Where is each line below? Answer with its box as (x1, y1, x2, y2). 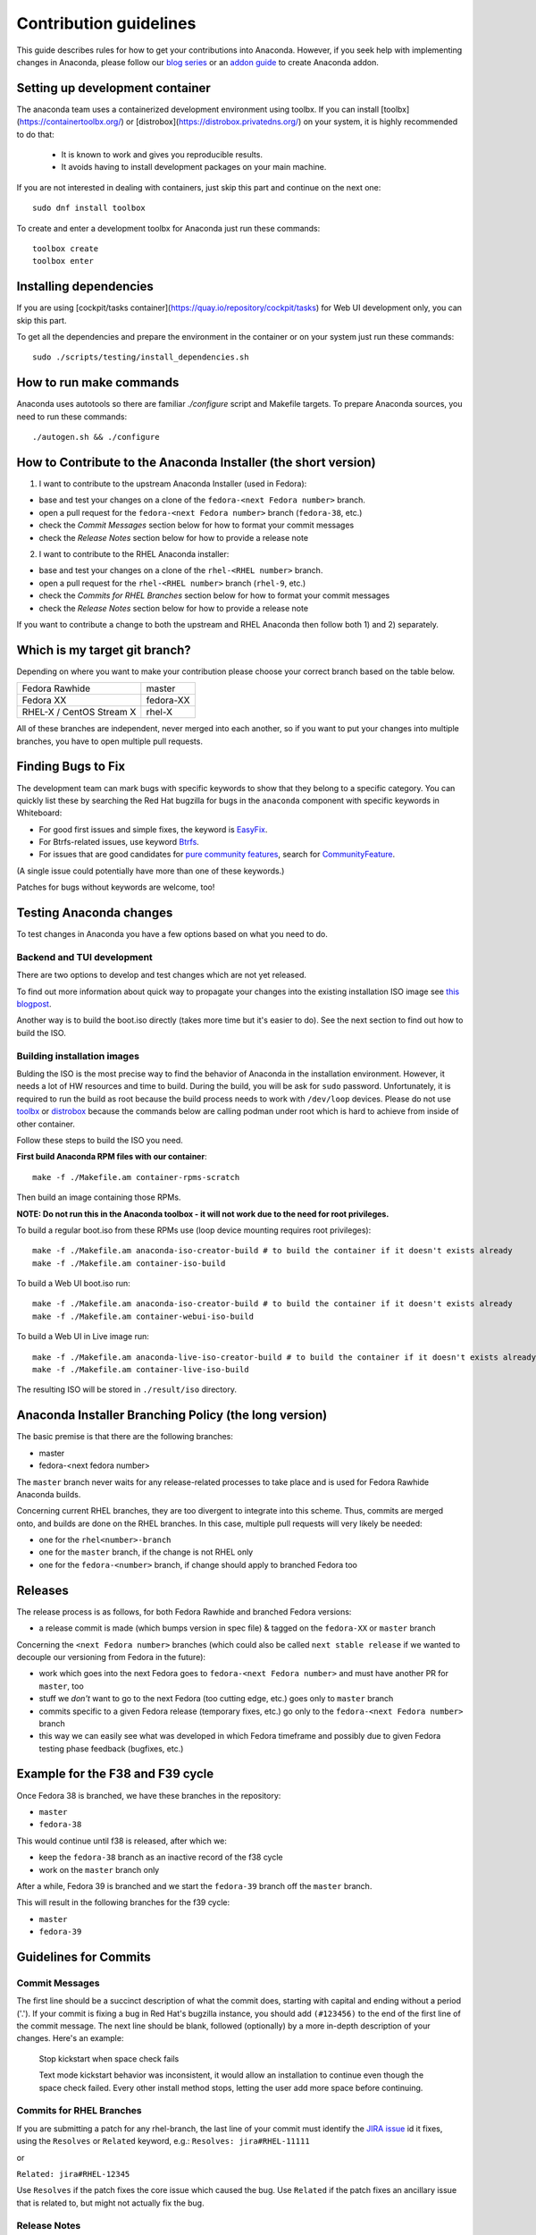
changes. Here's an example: (16, 2033, 124, 2044)
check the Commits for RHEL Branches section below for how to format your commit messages (38, 590, 390, 601)
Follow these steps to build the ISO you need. (16, 1134, 183, 1145)
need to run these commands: (16, 411, 128, 422)
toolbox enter (32, 256, 94, 266)
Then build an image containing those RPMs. (16, 1192, 181, 1202)
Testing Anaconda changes (16, 906, 173, 921)
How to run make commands (16, 375, 180, 391)
